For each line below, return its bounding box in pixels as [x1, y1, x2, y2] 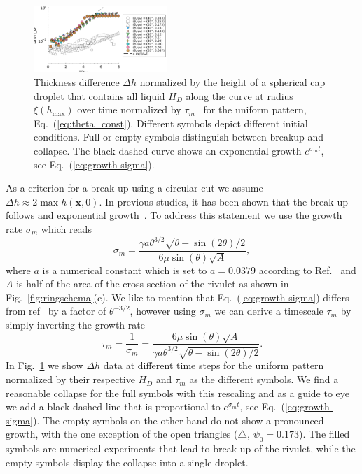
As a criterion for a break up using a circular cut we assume [6, 180, 263, 195]
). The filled [299, 426, 350, 441]
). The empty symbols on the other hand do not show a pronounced [32, 412, 324, 427]
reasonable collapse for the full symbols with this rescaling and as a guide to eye [6, 385, 350, 400]
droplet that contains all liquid [34, 88, 165, 103]
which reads [41, 222, 92, 236]
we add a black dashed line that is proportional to [6, 399, 221, 414]
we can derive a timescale [214, 303, 323, 318]
